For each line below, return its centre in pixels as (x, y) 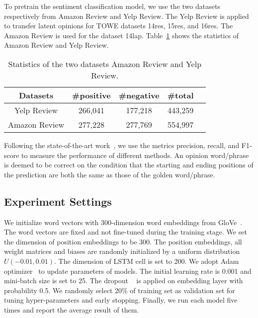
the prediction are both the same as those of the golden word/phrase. (110, 174)
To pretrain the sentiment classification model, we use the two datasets (112, 6)
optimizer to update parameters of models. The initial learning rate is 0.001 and (128, 271)
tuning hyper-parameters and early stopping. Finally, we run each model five (121, 300)
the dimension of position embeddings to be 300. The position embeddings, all (123, 241)
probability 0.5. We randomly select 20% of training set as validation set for (120, 290)
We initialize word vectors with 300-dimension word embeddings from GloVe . (123, 222)
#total (180, 95)
